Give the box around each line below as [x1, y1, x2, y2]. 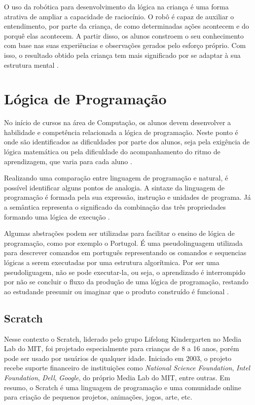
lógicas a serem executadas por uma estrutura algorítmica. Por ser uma [4, 257, 219, 267]
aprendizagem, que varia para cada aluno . [4, 156, 132, 166]
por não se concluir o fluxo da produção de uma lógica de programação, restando [4, 276, 249, 287]
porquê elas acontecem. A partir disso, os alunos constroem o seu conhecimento [4, 30, 244, 41]
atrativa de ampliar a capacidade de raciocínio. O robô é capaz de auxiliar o [4, 11, 234, 21]
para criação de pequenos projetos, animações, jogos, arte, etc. [4, 392, 192, 402]
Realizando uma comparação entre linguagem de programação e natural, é [4, 173, 228, 183]
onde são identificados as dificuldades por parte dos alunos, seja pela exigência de [4, 136, 250, 147]
